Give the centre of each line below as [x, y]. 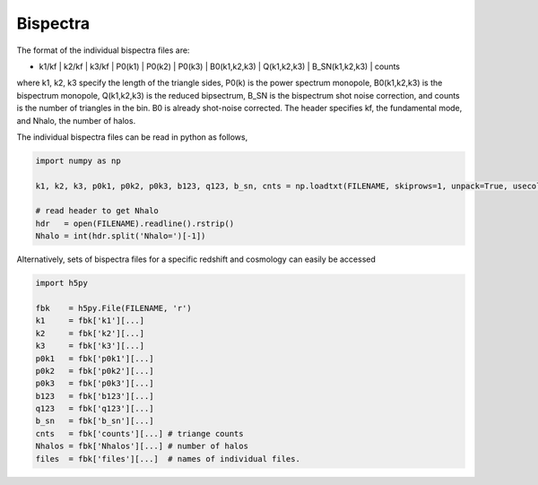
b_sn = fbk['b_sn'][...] [95, 421]
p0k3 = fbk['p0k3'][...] [95, 384]
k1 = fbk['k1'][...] [90, 321]
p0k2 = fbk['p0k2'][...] [95, 371]
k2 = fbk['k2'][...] [90, 333]
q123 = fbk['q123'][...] [95, 409]
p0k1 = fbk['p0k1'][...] [95, 358]
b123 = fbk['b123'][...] [95, 396]
